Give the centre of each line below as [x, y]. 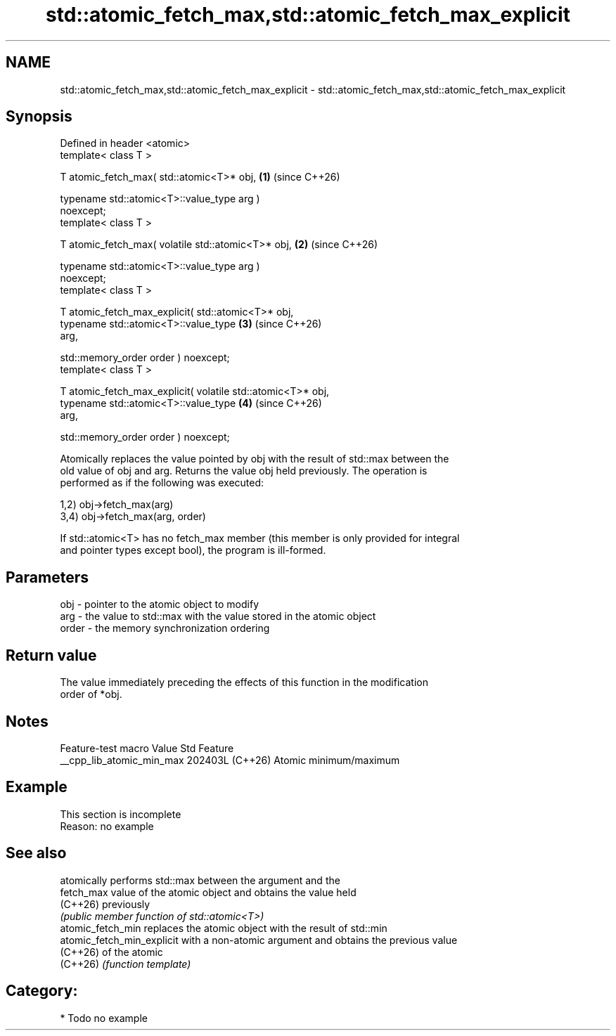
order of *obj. [91, 694]
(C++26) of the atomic [111, 952]
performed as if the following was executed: [162, 483]
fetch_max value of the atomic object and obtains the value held [208, 892]
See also [36, 853]
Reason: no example [107, 826]
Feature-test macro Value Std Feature [147, 748]
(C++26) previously [105, 904]
